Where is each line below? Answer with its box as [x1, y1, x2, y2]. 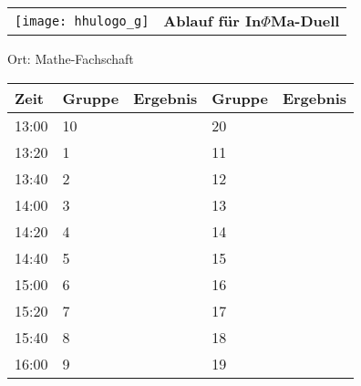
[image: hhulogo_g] [15, 13, 150, 28]
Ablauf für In [163, 10, 262, 31]
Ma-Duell [270, 10, 340, 31]
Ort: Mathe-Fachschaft [7, 49, 134, 68]
